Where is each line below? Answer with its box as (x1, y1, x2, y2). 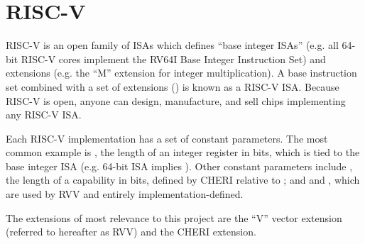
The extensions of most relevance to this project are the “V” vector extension (6, 210, 342, 225)
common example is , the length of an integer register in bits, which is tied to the (6, 145, 360, 160)
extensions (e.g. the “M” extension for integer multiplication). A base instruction (6, 65, 357, 80)
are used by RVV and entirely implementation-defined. (6, 187, 244, 201)
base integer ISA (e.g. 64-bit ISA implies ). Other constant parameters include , (6, 158, 353, 173)
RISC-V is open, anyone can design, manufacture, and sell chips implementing (6, 93, 346, 108)
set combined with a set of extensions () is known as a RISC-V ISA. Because (6, 79, 339, 94)
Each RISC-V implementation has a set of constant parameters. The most (6, 131, 328, 145)
